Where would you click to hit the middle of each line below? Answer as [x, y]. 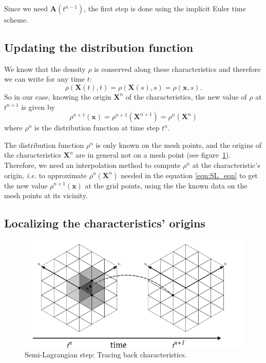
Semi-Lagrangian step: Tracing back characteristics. [106, 355]
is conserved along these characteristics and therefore [177, 69]
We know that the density [45, 69]
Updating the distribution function [99, 47]
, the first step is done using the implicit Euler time [165, 8]
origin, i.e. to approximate [46, 175]
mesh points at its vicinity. [46, 195]
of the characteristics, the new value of [186, 96]
